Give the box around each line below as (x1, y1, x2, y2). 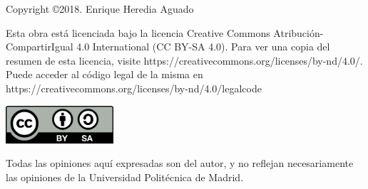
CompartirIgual (6, 39, 73, 54)
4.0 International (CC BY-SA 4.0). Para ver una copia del (76, 39, 330, 54)
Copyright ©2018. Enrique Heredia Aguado (6, 1, 194, 16)
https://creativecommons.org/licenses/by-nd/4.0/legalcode (6, 80, 262, 95)
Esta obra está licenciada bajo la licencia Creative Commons (6, 25, 270, 40)
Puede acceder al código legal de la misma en (6, 67, 203, 82)
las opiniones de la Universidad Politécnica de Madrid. (6, 170, 244, 185)
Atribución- (273, 25, 324, 40)
